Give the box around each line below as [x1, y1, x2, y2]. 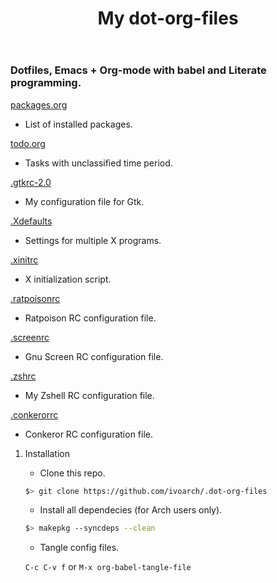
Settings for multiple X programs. [24, 234, 162, 246]
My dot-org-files [97, 7, 239, 30]
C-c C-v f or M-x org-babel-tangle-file [24, 561, 192, 573]
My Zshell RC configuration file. [24, 389, 155, 401]
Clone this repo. [39, 467, 106, 479]
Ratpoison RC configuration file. [24, 312, 157, 324]
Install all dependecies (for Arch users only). [39, 504, 223, 516]
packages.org [10, 98, 68, 111]
